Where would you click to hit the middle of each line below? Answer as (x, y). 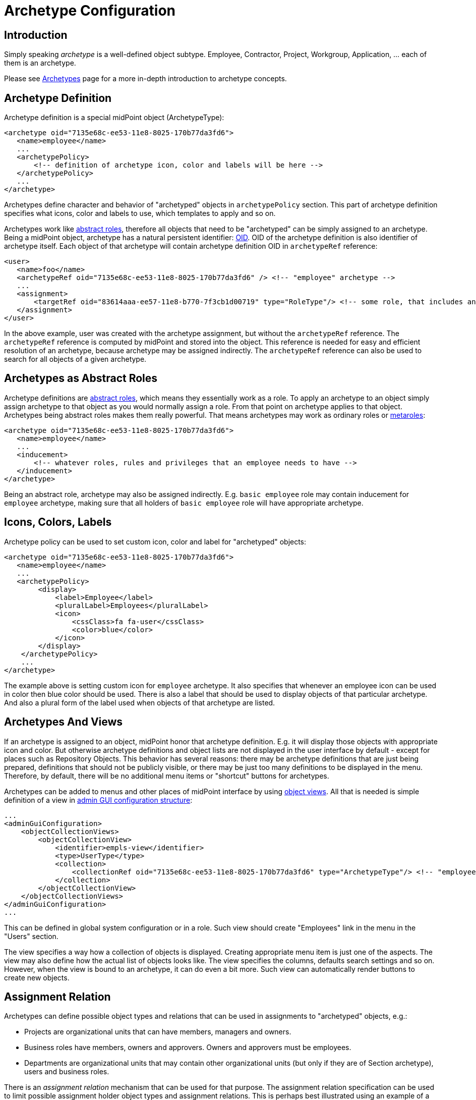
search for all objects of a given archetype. (75, 359)
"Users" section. (31, 936)
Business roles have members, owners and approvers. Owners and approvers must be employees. (188, 1048)
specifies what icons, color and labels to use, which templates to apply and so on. (140, 213)
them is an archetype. (40, 63)
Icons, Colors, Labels (58, 522)
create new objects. (37, 977)
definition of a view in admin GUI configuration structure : (98, 800)
